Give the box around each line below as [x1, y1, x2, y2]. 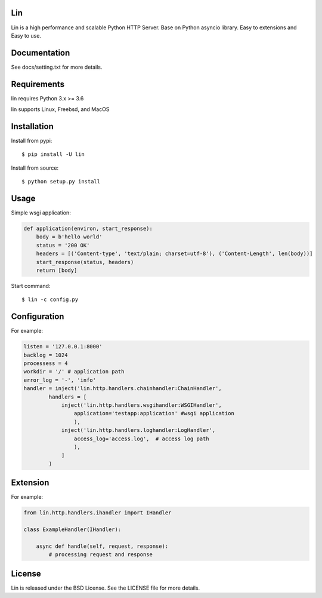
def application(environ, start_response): [23, 225, 153, 232]
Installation [11, 121, 54, 131]
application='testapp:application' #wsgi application [73, 410, 235, 417]
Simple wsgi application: [11, 209, 71, 216]
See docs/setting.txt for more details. [11, 63, 103, 70]
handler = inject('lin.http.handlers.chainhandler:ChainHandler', [23, 385, 222, 392]
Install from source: [11, 164, 59, 171]
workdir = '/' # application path [23, 368, 125, 375]
